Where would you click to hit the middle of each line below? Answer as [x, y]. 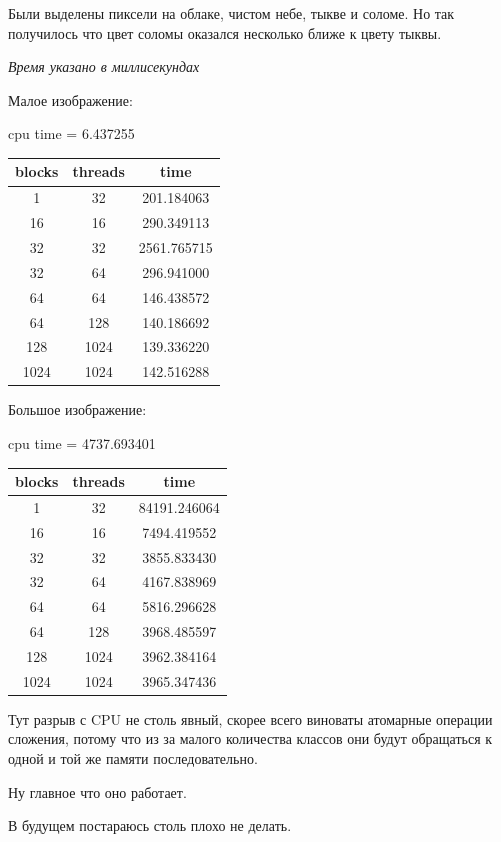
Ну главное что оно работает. [97, 791]
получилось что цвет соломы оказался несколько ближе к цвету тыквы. [225, 32]
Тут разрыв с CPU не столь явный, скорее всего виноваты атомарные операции [250, 718]
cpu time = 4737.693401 [82, 442]
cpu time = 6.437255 [71, 133]
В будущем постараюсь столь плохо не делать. [150, 825]
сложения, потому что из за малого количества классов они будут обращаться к [250, 738]
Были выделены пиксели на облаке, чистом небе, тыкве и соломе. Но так [231, 13]
